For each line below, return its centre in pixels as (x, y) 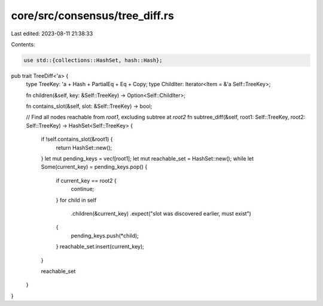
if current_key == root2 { (86, 180)
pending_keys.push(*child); (105, 235)
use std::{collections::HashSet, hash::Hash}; (93, 60)
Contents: (23, 44)
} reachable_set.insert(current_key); (100, 247)
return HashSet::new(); (84, 147)
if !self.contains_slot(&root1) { (77, 139)
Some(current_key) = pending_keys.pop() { (94, 167)
